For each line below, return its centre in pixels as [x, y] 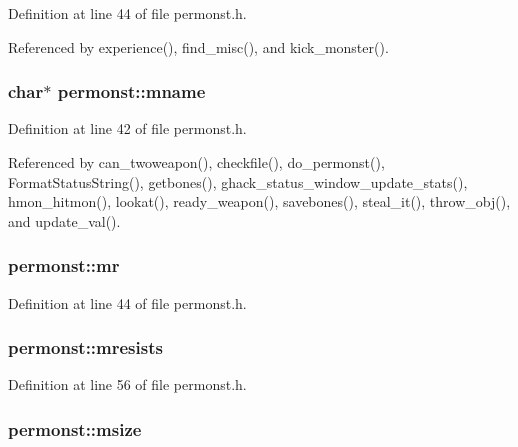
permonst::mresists [85, 347]
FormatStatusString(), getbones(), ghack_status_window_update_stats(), [238, 181]
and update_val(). [64, 220]
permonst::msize [75, 428]
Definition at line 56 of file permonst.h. [127, 384]
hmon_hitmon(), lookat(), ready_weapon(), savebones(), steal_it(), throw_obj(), [259, 201]
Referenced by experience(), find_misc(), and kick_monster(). [198, 46]
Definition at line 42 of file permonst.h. [127, 128]
